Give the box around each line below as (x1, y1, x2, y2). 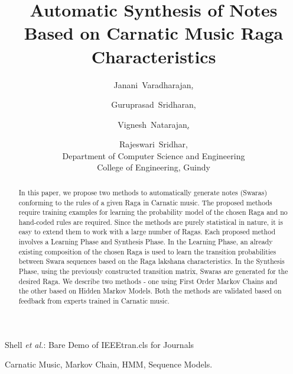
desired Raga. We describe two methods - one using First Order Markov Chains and (18, 276, 278, 286)
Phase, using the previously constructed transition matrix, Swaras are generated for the (18, 266, 288, 276)
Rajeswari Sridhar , (119, 138, 188, 150)
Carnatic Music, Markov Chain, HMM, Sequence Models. (5, 358, 213, 370)
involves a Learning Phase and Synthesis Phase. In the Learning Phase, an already (18, 237, 273, 247)
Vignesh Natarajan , (118, 118, 190, 130)
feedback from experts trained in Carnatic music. (18, 296, 170, 306)
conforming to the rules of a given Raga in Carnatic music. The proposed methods (18, 197, 272, 207)
